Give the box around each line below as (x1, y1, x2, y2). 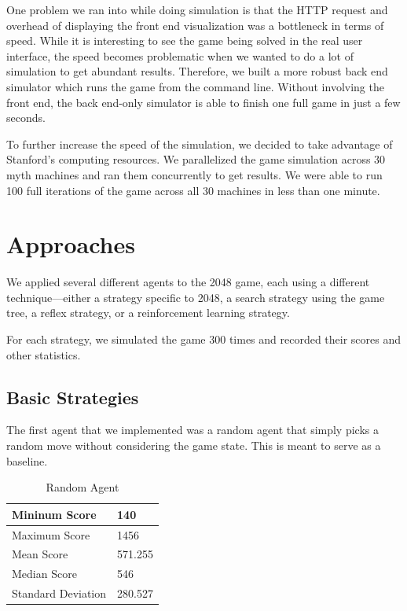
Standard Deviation (12, 585, 107, 602)
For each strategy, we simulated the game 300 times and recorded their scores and (6, 331, 401, 348)
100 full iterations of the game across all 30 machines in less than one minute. (6, 182, 380, 198)
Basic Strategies (6, 385, 139, 409)
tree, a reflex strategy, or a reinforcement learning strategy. (6, 304, 290, 321)
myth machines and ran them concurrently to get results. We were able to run (6, 166, 383, 182)
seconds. (6, 109, 46, 126)
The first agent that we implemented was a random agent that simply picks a (6, 421, 379, 438)
